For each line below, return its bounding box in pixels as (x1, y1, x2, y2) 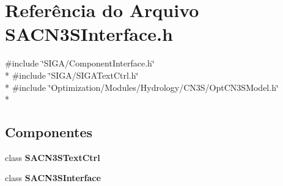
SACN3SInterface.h (5, 21, 173, 46)
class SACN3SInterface (5, 171, 101, 184)
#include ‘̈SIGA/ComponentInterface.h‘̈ (5, 57, 155, 70)
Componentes (5, 123, 93, 141)
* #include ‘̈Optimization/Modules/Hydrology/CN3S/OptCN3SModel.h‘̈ (5, 80, 279, 93)
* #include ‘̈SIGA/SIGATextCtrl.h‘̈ (5, 68, 139, 81)
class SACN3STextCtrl (5, 151, 100, 163)
